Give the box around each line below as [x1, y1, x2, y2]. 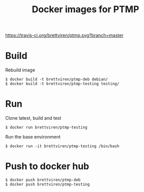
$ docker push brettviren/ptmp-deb [5, 177, 81, 182]
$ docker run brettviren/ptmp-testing [5, 125, 88, 130]
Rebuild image [5, 67, 36, 73]
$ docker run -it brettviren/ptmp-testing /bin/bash [5, 144, 120, 149]
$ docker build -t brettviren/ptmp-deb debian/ [5, 77, 108, 82]
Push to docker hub [5, 160, 90, 172]
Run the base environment [5, 134, 61, 140]
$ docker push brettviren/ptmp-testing [5, 182, 90, 187]
